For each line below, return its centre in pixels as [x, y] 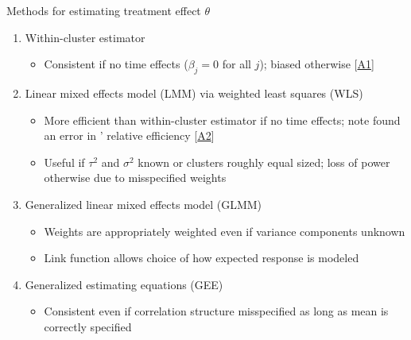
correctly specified [88, 326]
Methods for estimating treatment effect [104, 10]
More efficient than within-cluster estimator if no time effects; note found [222, 120]
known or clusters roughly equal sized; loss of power [264, 162]
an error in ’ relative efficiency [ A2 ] [129, 135]
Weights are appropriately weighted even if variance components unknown [225, 231]
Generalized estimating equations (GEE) [124, 284]
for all [237, 64]
